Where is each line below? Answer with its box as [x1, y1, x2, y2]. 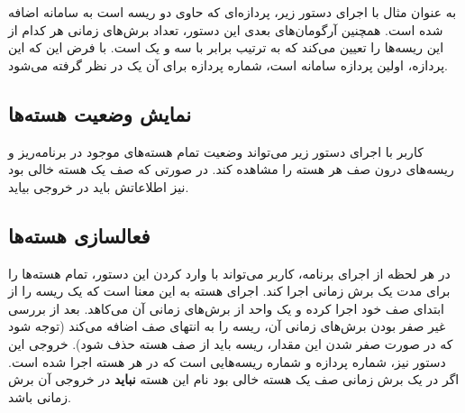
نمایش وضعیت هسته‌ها [8, 99, 192, 127]
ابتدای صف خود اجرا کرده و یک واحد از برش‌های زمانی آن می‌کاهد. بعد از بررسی [8, 298, 444, 317]
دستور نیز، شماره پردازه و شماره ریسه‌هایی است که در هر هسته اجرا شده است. [8, 352, 446, 371]
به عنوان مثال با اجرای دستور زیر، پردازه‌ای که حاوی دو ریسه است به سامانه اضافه [8, 3, 457, 21]
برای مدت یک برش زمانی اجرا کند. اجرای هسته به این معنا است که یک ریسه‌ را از [8, 281, 451, 300]
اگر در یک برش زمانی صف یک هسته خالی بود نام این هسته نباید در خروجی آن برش [8, 370, 460, 389]
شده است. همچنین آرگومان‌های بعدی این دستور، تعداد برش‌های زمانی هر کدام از [8, 20, 443, 39]
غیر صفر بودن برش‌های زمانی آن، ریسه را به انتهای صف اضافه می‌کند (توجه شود [8, 317, 446, 335]
